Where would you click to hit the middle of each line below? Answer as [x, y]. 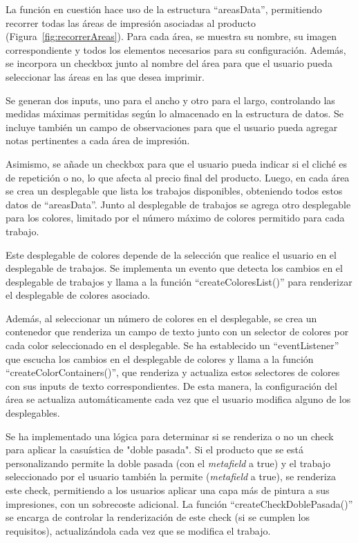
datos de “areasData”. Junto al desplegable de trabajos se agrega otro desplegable [178, 204]
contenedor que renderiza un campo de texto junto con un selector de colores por [177, 332]
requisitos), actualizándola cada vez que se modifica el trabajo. [138, 530]
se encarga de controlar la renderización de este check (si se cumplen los [158, 517]
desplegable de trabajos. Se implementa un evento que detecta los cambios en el [174, 268]
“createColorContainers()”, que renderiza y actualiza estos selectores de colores [173, 372]
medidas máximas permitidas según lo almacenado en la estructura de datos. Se [175, 113]
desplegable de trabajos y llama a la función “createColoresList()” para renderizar [179, 281]
